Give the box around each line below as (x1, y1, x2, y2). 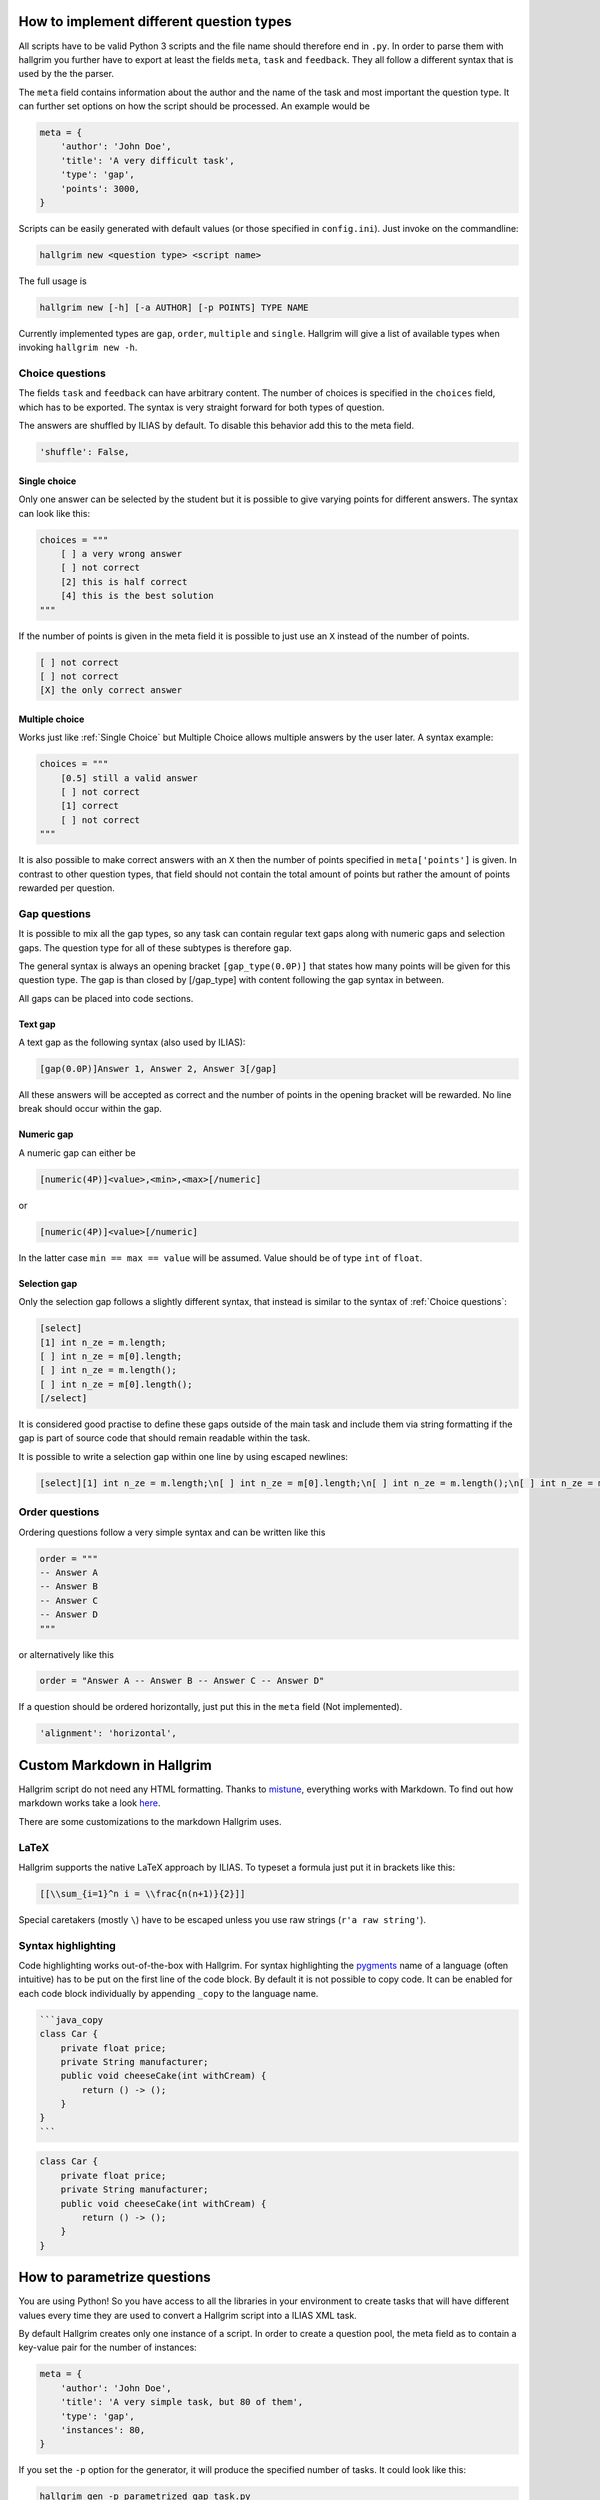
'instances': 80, (60, 2425, 146, 2436)
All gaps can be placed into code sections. (18, 992, 194, 1004)
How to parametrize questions (18, 2269, 212, 2286)
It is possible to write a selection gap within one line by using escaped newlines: (18, 1450, 349, 1462)
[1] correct (60, 800, 120, 812)
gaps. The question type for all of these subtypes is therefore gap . (18, 941, 292, 954)
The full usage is (18, 275, 87, 287)
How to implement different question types (18, 13, 292, 30)
